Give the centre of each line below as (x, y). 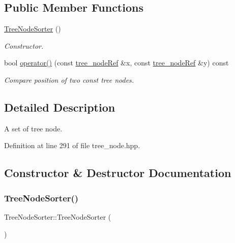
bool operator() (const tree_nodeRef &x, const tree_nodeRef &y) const (116, 63)
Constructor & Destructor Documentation (118, 173)
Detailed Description (60, 107)
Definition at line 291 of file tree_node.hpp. (72, 145)
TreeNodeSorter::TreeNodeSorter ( (58, 216)
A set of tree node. (33, 128)
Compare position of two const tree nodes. (69, 79)
